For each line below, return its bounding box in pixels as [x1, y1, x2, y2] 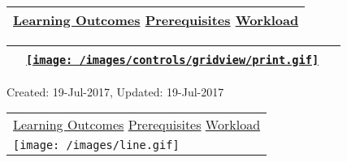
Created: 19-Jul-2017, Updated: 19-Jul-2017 [7, 83, 224, 100]
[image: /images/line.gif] [13, 139, 180, 152]
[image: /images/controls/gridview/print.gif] [26, 53, 319, 66]
